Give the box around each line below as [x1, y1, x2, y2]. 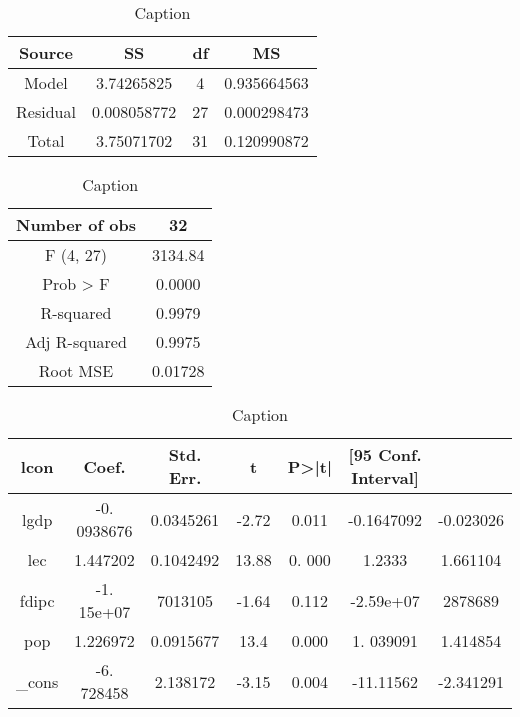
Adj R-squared [25, 330, 127, 353]
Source [19, 41, 73, 64]
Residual [16, 100, 76, 123]
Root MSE [38, 359, 114, 382]
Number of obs [16, 213, 136, 236]
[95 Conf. [348, 443, 422, 466]
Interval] [351, 466, 419, 489]
